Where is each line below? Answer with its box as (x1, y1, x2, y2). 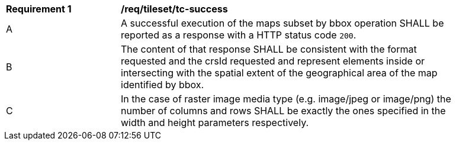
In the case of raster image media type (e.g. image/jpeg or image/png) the (121, 93, 451, 105)
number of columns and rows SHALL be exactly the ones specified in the (121, 105, 446, 117)
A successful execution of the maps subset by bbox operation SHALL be (121, 17, 444, 29)
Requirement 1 (6, 3, 72, 15)
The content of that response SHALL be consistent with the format (121, 43, 417, 55)
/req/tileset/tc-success (121, 3, 228, 15)
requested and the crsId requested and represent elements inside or (121, 55, 425, 67)
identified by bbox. (121, 79, 204, 91)
